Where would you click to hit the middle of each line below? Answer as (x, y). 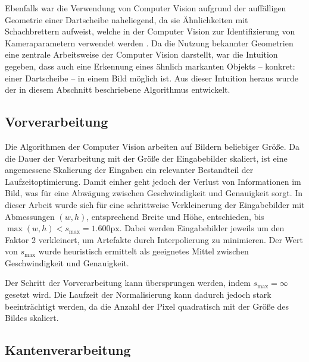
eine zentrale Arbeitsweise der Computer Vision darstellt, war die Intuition (141, 54)
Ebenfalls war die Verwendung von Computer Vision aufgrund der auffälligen (146, 8)
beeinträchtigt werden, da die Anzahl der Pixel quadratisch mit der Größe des (147, 306)
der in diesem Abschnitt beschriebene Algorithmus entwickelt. (118, 89)
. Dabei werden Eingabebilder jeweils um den (202, 228)
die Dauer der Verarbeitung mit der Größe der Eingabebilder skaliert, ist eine (146, 158)
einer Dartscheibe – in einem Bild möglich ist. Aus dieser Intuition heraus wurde (152, 78)
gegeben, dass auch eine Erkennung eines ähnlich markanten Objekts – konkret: (150, 66)
